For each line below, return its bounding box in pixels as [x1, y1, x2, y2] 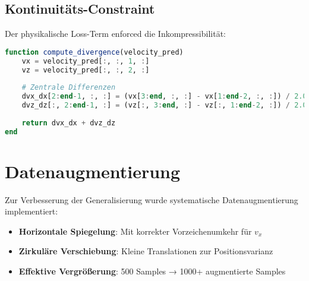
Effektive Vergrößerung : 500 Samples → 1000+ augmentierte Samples [18, 265, 286, 277]
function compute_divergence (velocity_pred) [5, 48, 184, 56]
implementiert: [5, 205, 58, 217]
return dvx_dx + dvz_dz [21, 118, 116, 127]
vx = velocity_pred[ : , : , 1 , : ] [21, 56, 150, 65]
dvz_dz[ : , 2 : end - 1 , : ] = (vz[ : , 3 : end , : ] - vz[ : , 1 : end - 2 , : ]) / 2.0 [21, 101, 307, 110]
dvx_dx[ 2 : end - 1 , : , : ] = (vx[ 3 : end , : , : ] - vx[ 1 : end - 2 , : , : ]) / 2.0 [21, 92, 307, 101]
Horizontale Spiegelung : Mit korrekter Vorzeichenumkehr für [18, 225, 252, 237]
